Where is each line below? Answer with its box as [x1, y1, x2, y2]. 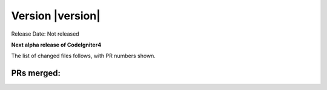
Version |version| [11, 9, 101, 22]
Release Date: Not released [11, 30, 79, 37]
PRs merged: [11, 68, 61, 79]
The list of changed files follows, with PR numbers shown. [11, 52, 156, 60]
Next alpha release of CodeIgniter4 [11, 41, 102, 48]
